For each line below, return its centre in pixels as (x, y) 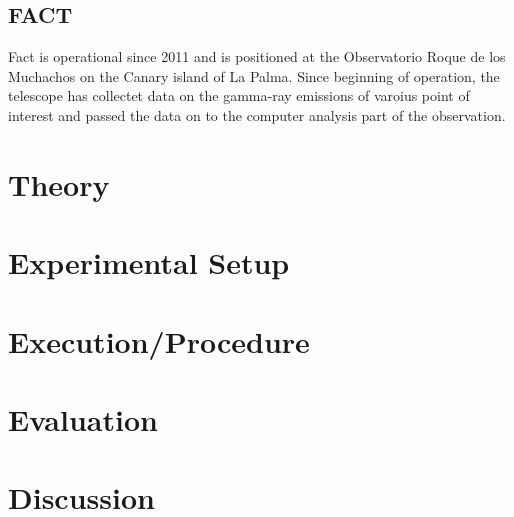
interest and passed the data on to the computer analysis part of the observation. (257, 114)
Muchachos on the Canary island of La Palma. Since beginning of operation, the (254, 75)
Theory (59, 183)
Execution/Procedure (159, 340)
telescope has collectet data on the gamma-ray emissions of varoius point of (239, 95)
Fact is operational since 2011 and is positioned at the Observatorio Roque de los (257, 56)
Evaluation (83, 418)
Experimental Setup (149, 262)
